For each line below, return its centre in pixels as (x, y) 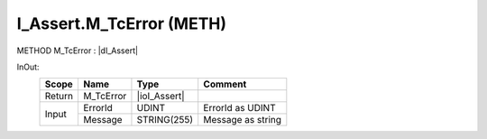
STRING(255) (165, 120)
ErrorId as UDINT (239, 108)
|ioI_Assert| (161, 97)
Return (59, 97)
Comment (225, 84)
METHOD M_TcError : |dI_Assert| (78, 51)
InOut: (28, 67)
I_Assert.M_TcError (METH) (122, 23)
